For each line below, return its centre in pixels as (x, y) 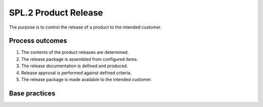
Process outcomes (38, 41)
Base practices (32, 93)
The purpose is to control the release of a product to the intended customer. (85, 27)
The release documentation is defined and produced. (75, 66)
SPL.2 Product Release (56, 13)
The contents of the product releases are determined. (75, 52)
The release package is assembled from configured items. (80, 59)
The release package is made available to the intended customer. (86, 79)
